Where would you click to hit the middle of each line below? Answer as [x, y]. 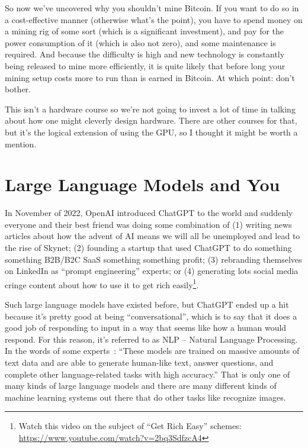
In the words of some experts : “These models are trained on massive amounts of [152, 351]
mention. [21, 144]
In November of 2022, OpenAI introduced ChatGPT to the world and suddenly [149, 213]
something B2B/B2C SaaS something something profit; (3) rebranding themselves [153, 259]
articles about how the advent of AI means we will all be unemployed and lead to [153, 236]
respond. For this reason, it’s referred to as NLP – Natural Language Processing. [151, 339]
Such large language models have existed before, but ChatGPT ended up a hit [147, 304]
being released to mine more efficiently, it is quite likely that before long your [145, 65]
